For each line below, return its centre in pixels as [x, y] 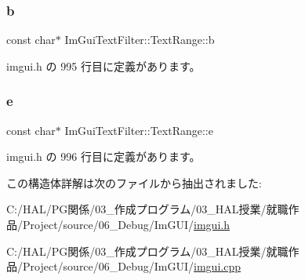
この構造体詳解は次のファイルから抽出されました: [134, 182]
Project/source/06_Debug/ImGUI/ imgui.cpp [131, 266]
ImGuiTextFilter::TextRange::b [140, 40]
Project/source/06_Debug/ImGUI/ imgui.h [126, 224]
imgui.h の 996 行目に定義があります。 [103, 156]
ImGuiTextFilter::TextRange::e [139, 130]
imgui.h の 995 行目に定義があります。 [103, 65]
